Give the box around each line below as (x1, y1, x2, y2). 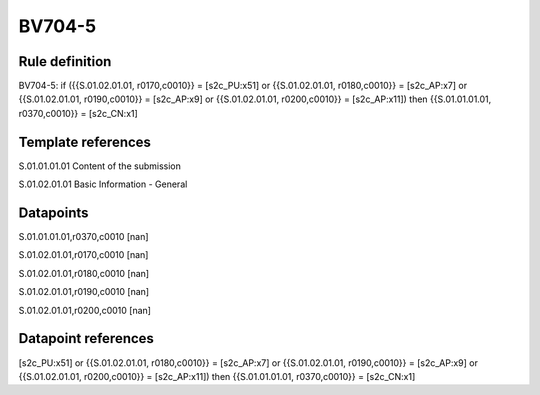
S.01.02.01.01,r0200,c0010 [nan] (18, 304, 152, 316)
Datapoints (18, 204, 89, 221)
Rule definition (18, 53, 112, 70)
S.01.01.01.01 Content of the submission (18, 160, 182, 172)
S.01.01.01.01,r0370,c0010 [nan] (18, 231, 149, 243)
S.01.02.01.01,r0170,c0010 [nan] (18, 249, 149, 261)
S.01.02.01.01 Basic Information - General (18, 178, 188, 190)
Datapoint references (18, 330, 155, 347)
